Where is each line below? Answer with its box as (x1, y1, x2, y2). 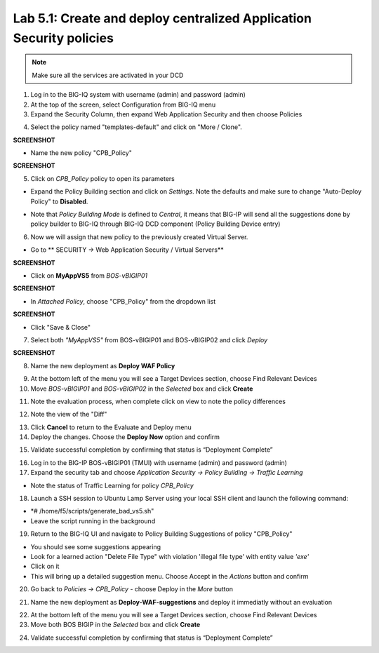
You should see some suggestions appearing (30, 542, 161, 551)
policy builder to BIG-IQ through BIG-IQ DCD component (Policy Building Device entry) (30, 220, 281, 228)
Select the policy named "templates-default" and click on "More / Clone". (30, 123, 242, 131)
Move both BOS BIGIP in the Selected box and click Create (30, 621, 201, 629)
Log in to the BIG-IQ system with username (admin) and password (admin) (30, 90, 246, 99)
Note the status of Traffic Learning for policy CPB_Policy (30, 481, 194, 490)
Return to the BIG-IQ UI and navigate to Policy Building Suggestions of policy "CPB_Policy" (30, 530, 293, 538)
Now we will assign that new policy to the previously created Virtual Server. (30, 232, 248, 241)
